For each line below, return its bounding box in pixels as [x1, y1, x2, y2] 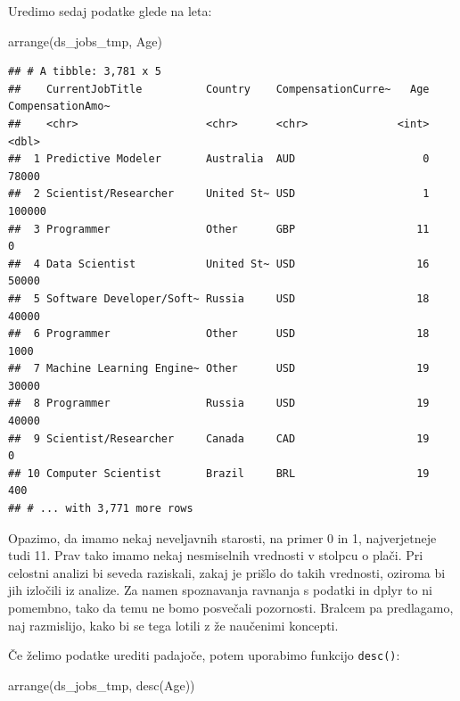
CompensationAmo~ [8, 100, 111, 113]
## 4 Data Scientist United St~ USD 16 [8, 257, 430, 270]
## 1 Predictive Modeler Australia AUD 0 [8, 153, 430, 166]
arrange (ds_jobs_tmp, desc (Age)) [8, 675, 195, 694]
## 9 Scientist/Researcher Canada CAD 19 [8, 432, 430, 445]
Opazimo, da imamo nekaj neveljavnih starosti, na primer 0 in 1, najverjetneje [8, 528, 437, 547]
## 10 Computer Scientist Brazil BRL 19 [8, 466, 430, 480]
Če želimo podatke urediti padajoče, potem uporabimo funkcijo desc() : [8, 646, 400, 664]
